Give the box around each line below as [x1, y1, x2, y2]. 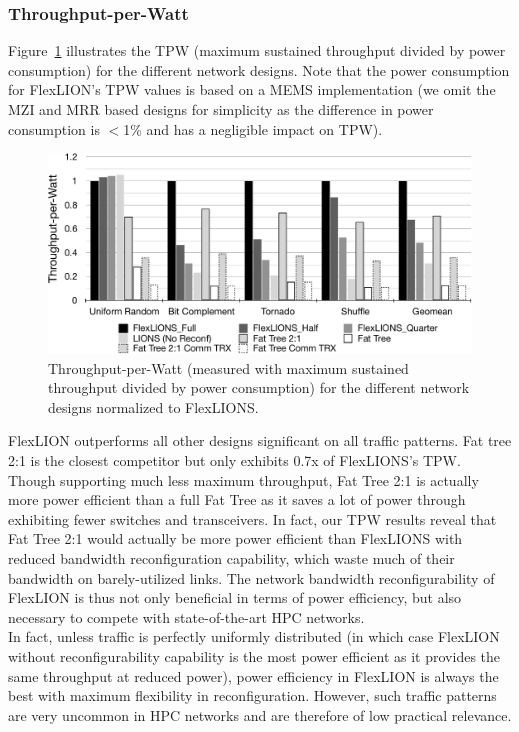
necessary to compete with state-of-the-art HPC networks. [8, 606, 365, 627]
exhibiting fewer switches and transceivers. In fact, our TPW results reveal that [8, 508, 497, 529]
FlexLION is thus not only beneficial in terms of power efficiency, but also [8, 587, 462, 608]
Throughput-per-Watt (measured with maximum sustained [48, 357, 409, 378]
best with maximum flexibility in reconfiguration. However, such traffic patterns [8, 685, 497, 706]
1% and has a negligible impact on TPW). [123, 118, 383, 139]
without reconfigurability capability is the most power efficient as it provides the [8, 645, 501, 666]
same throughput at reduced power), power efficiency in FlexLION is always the [8, 665, 499, 686]
